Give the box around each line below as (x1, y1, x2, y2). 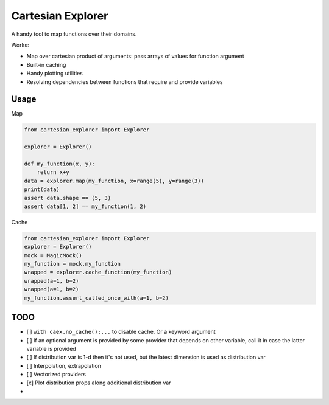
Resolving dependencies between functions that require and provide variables (26, 78, 223, 85)
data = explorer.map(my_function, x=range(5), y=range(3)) (24, 177, 204, 184)
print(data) (24, 186, 60, 193)
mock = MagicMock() (24, 252, 82, 258)
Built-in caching (26, 61, 66, 68)
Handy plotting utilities (26, 70, 83, 77)
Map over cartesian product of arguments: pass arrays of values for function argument (26, 52, 245, 60)
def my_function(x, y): (24, 160, 96, 167)
